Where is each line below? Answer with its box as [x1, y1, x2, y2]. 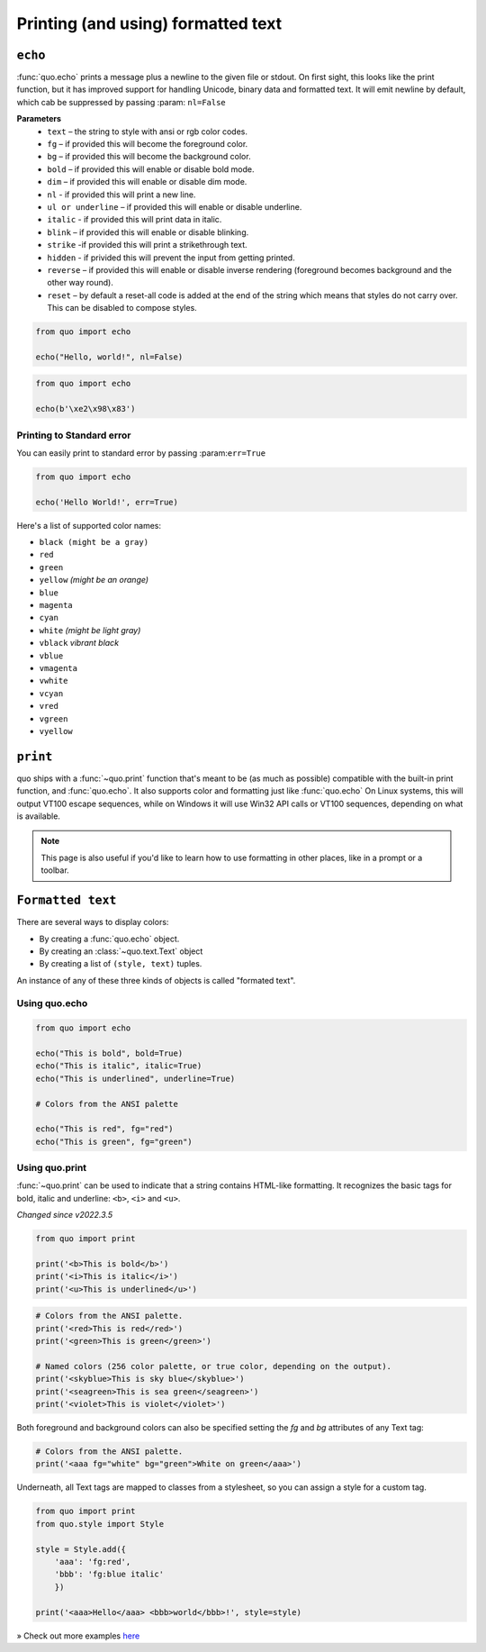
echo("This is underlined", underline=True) [35, 1073, 236, 1084]
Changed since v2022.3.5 [16, 1210, 112, 1221]
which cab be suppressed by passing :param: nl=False [16, 96, 227, 107]
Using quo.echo [16, 997, 88, 1010]
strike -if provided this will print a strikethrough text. [47, 240, 247, 250]
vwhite [39, 676, 68, 686]
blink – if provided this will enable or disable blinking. [47, 226, 249, 238]
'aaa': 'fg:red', [54, 1557, 131, 1566]
